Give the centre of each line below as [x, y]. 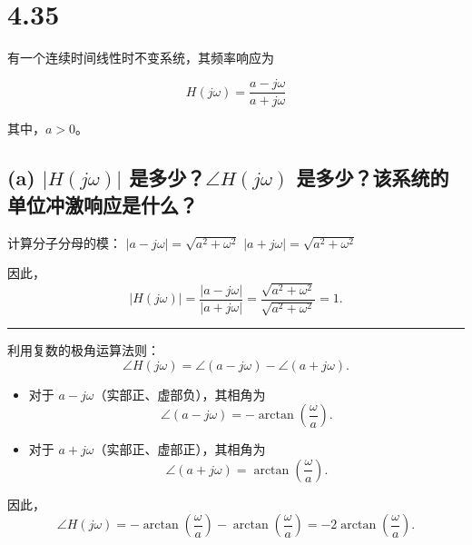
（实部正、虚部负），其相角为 [180, 394]
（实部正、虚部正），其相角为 [180, 449]
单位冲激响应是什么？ [103, 204]
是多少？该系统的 [373, 178]
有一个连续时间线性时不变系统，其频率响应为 [141, 57]
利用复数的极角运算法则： [84, 350]
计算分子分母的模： [64, 242]
